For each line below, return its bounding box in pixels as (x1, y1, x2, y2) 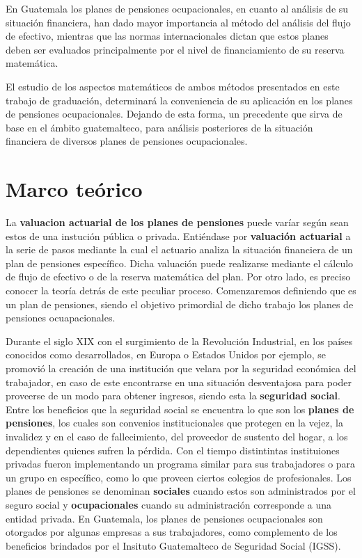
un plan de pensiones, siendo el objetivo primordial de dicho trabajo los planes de (6, 296, 354, 311)
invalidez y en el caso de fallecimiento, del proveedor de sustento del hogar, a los (6, 429, 348, 443)
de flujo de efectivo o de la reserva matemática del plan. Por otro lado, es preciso (6, 269, 351, 284)
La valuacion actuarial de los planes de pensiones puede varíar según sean (6, 215, 349, 230)
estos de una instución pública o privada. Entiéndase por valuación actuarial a (6, 228, 351, 243)
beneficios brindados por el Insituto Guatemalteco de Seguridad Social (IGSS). (6, 538, 341, 552)
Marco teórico (6, 175, 143, 203)
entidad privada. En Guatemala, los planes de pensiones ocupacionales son (6, 511, 323, 525)
